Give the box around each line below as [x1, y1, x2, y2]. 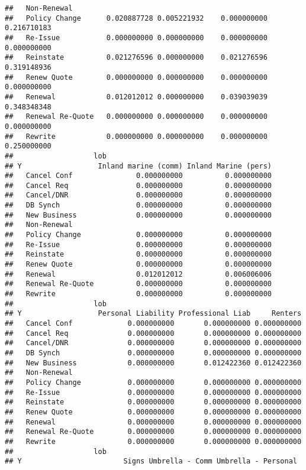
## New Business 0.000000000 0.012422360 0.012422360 [5, 358, 302, 367]
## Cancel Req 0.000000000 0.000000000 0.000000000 [5, 329, 302, 338]
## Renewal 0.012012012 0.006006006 [5, 270, 272, 278]
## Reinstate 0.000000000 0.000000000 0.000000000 [5, 398, 302, 407]
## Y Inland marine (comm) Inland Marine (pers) [5, 161, 272, 170]
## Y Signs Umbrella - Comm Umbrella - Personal [5, 457, 297, 466]
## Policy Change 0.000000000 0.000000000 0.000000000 [5, 378, 302, 387]
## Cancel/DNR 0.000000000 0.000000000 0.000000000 [5, 339, 302, 348]
